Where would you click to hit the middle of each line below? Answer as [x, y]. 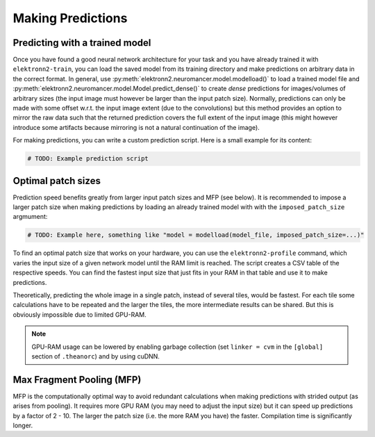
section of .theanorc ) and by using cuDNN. [95, 356]
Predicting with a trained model [82, 43]
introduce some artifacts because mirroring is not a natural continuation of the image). [136, 127]
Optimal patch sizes [57, 181]
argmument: [30, 217]
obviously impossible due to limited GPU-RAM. [80, 314]
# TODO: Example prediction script [88, 159]
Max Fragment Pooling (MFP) [77, 380]
